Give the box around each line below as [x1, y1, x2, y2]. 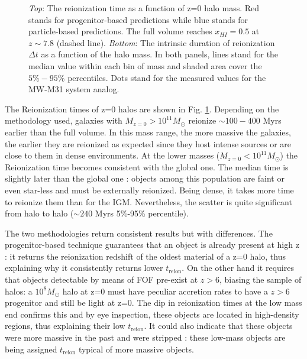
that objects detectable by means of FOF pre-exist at [5, 273, 198, 286]
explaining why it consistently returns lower [5, 261, 163, 274]
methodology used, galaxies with [5, 114, 122, 127]
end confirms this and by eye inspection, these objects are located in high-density [5, 308, 299, 320]
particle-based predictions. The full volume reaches [28, 25, 212, 37]
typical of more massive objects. [78, 342, 194, 355]
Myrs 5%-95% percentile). [95, 207, 189, 219]
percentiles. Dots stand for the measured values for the [67, 71, 266, 83]
